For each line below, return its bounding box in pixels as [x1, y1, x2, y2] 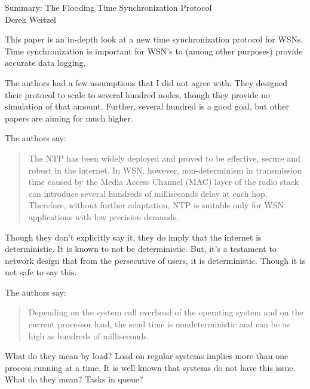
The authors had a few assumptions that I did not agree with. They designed [5, 76, 287, 89]
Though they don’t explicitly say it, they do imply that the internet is [5, 230, 262, 243]
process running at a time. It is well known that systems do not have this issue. [5, 361, 296, 373]
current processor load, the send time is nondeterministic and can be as [28, 318, 290, 330]
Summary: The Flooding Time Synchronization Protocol [5, 1, 212, 13]
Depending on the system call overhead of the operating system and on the [28, 306, 303, 318]
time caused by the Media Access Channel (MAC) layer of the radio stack [28, 175, 299, 188]
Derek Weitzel [5, 13, 56, 25]
